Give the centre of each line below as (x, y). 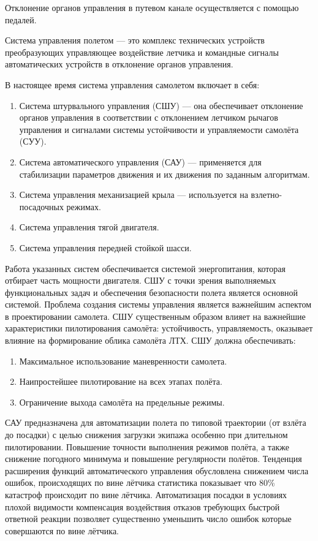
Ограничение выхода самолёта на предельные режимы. (122, 402)
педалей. (21, 19)
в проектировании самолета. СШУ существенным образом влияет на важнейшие (155, 316)
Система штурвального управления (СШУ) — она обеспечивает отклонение (161, 105)
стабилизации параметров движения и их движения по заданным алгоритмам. (165, 174)
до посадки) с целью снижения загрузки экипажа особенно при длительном (146, 435)
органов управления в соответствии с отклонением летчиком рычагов (149, 117)
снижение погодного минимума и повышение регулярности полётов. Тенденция (153, 459)
